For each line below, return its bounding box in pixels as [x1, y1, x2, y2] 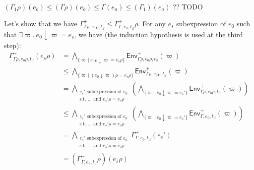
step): [4, 40, 21, 50]
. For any [138, 18, 166, 28]
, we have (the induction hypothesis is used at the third [74, 29, 243, 40]
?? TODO [173, 1, 203, 11]
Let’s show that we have [4, 18, 77, 28]
